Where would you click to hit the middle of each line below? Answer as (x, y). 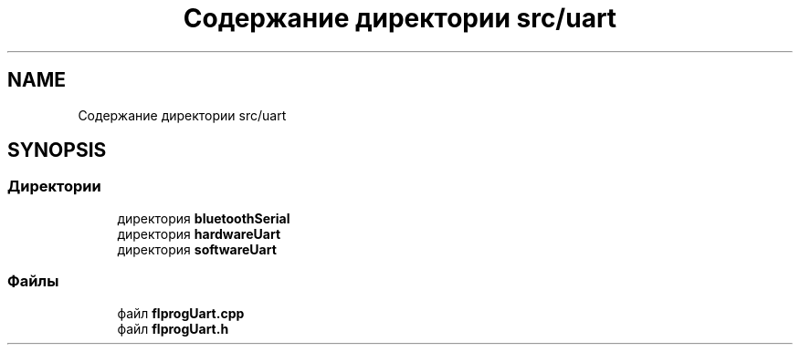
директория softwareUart (197, 249)
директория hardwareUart (199, 233)
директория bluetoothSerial (204, 218)
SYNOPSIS (57, 150)
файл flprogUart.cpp (181, 313)
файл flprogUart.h (173, 328)
